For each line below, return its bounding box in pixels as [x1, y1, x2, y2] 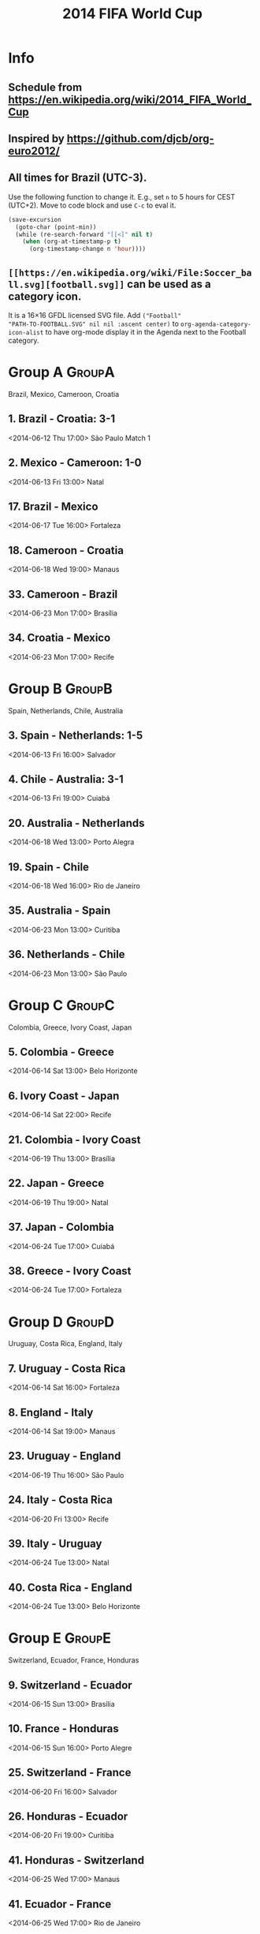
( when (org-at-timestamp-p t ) [22, 238, 122, 245]
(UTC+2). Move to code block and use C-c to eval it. [8, 200, 176, 210]
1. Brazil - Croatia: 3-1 [8, 412, 116, 426]
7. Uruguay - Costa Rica [8, 1362, 126, 1375]
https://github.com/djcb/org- [66, 132, 214, 145]
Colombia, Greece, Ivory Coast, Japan [8, 1023, 132, 1032]
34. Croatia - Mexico [8, 631, 111, 645]
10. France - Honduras [8, 1722, 120, 1736]
